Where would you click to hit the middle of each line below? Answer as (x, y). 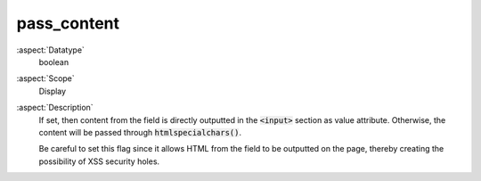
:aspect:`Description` (55, 108)
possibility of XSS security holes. (99, 161)
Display (53, 91)
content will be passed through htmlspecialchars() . (140, 132)
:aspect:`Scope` (45, 78)
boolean (54, 62)
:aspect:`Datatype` (50, 50)
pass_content (68, 23)
